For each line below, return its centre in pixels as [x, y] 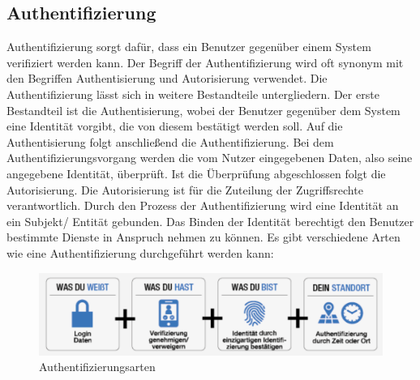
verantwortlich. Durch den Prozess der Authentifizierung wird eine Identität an [203, 205]
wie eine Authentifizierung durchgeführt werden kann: [140, 252]
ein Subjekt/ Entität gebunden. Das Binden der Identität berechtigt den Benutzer [210, 221]
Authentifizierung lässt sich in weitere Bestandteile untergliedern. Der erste [193, 94]
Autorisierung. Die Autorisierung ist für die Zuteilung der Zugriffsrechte [185, 189]
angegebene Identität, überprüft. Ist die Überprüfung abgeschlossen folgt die [196, 173]
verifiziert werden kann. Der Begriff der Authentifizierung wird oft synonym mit [205, 62]
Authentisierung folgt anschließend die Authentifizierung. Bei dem [170, 141]
